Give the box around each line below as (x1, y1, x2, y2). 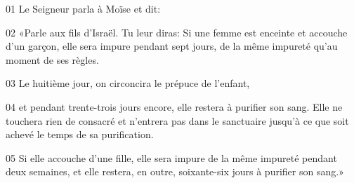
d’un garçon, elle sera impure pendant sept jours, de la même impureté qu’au (6, 39, 338, 53)
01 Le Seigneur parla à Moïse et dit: (6, 1, 161, 15)
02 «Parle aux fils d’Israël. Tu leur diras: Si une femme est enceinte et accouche (6, 25, 348, 39)
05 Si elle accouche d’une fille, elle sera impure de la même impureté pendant (6, 150, 337, 165)
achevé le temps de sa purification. (6, 127, 154, 142)
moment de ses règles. (6, 52, 99, 67)
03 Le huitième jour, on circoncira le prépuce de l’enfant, (6, 76, 250, 90)
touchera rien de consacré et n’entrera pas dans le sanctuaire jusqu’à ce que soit (6, 113, 349, 128)
